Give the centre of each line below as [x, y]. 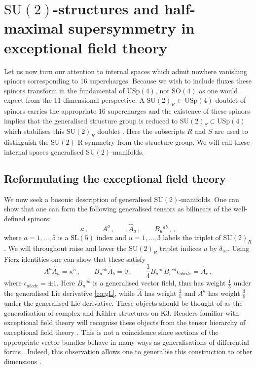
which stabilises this [34, 131]
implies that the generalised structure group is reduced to [91, 120]
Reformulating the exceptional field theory [115, 178]
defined [15, 218]
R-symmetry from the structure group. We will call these [164, 142]
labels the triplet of [192, 237]
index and [111, 237]
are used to [231, 131]
